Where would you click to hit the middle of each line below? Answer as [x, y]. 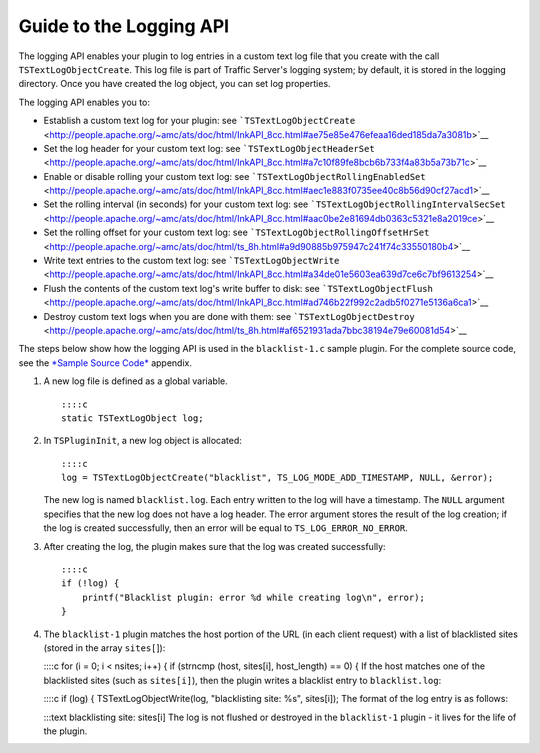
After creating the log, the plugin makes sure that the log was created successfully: [214, 546]
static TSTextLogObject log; [132, 418]
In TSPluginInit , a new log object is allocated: [142, 441]
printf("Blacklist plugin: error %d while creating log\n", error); [253, 597]
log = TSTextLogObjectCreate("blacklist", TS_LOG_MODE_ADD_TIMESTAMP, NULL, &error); [277, 478]
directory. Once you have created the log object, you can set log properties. [174, 84]
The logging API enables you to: [84, 102]
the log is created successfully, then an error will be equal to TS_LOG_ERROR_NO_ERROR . [226, 528]
